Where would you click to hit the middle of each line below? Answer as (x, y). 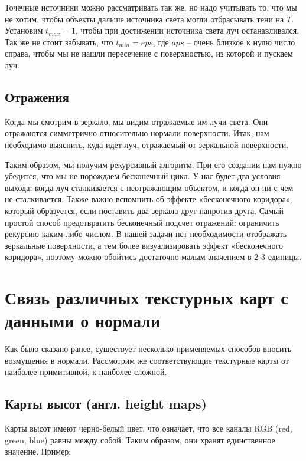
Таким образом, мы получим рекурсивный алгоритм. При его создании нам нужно (153, 164)
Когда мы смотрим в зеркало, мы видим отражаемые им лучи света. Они (136, 121)
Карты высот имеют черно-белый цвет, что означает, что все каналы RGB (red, (149, 428)
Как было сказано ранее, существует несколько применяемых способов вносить (148, 349)
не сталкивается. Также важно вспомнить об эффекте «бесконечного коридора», (149, 199)
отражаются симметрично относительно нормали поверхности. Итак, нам (137, 133)
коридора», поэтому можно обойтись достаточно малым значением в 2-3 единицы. (153, 257)
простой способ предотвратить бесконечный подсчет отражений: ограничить (142, 222)
